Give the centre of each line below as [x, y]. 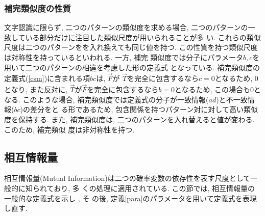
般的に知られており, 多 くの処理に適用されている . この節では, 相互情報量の [130, 188]
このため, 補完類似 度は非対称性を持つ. [69, 129]
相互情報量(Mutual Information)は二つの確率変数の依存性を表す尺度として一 [131, 178]
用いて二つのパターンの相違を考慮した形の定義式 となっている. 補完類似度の [132, 67]
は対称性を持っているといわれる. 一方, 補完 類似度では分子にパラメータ [124, 57]
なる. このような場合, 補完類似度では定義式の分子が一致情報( [106, 99]
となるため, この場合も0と [218, 89]
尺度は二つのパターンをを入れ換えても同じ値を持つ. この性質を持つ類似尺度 [131, 47]
